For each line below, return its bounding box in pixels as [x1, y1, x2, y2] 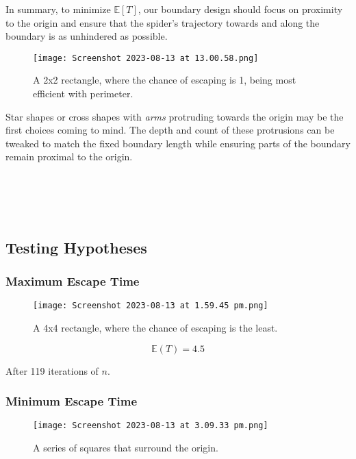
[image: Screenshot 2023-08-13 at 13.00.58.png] [33, 53, 259, 63]
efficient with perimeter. [33, 86, 133, 101]
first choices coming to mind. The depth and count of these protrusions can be [5, 123, 335, 137]
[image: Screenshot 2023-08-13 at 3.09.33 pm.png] [33, 421, 268, 431]
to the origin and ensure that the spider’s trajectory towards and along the [5, 15, 320, 29]
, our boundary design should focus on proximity [138, 2, 343, 16]
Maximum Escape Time [5, 273, 140, 290]
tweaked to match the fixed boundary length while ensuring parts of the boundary [5, 136, 351, 150]
